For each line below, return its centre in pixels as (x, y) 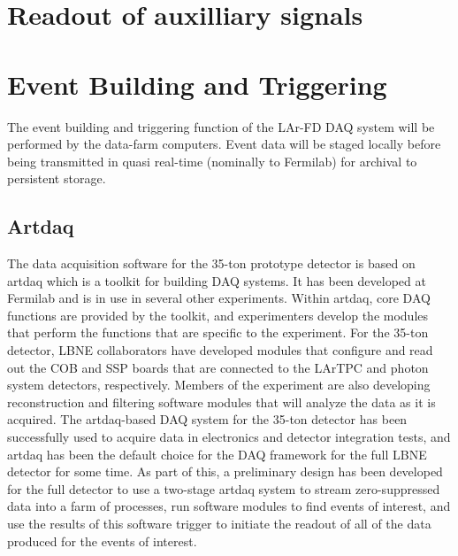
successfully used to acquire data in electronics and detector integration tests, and (229, 437)
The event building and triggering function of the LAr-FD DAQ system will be (221, 126)
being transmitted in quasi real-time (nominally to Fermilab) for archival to (212, 161)
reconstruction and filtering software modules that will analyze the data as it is (221, 402)
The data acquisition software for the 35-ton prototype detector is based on (211, 263)
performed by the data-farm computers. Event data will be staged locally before (224, 144)
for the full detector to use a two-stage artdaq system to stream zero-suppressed (224, 488)
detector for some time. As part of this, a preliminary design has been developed (225, 471)
